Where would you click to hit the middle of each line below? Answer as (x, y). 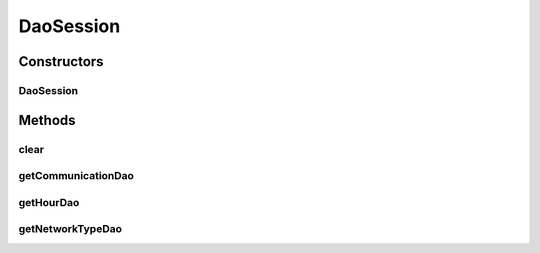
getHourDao (49, 202)
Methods (47, 120)
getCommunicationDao (76, 176)
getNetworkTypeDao (70, 229)
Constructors (61, 61)
